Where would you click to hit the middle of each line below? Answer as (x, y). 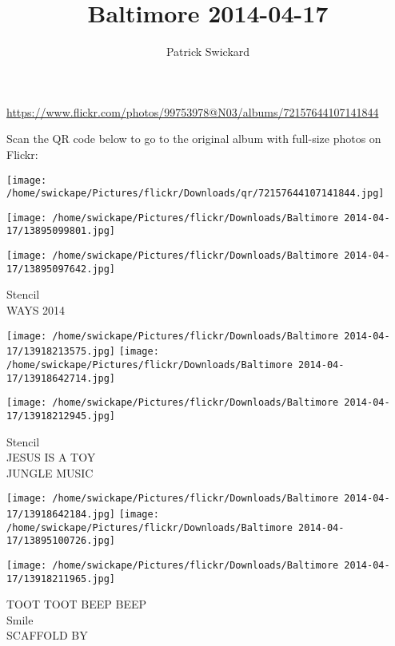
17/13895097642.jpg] (61, 269)
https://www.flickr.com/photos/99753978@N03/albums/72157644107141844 (193, 111)
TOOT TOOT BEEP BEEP (77, 604)
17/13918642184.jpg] (61, 514)
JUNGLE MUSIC (50, 472)
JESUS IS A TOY (51, 457)
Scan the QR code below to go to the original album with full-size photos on (194, 139)
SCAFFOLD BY (47, 635)
